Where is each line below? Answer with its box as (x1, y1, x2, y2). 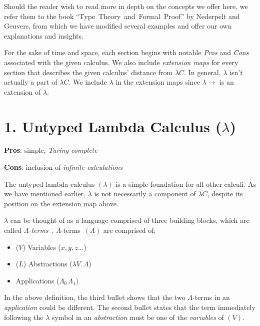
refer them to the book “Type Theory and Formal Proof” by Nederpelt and (4, 11, 240, 21)
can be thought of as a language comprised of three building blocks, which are (10, 215, 249, 225)
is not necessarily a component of (94, 188, 196, 199)
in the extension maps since (115, 77, 200, 87)
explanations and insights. (4, 30, 83, 41)
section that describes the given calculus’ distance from (4, 67, 173, 77)
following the (4, 311, 43, 322)
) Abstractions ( (23, 258, 72, 269)
